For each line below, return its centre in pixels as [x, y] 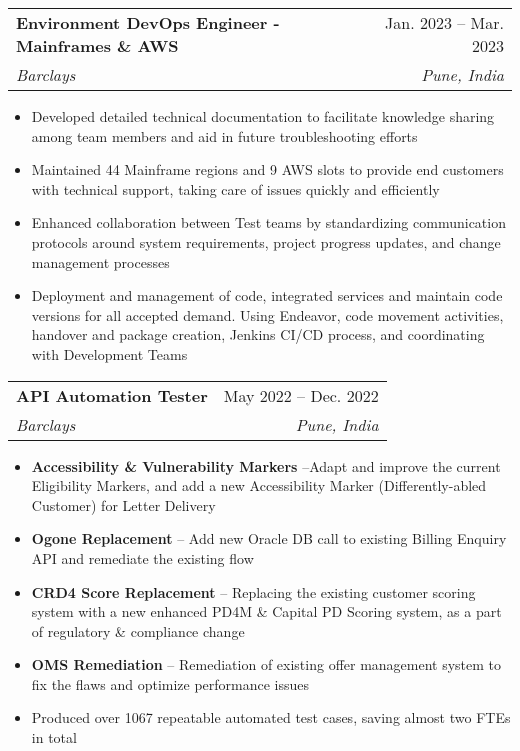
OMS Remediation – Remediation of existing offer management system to [266, 664]
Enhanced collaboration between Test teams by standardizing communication [268, 222]
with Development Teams [109, 353]
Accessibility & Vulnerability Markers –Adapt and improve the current [266, 465]
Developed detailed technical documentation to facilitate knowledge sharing [263, 116]
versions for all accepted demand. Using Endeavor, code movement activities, [267, 314]
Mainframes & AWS [97, 45]
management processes [100, 261]
